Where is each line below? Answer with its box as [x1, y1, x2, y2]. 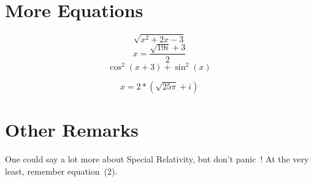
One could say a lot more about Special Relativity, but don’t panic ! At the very [5, 153, 309, 165]
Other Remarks [5, 117, 139, 142]
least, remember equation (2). [5, 164, 118, 177]
